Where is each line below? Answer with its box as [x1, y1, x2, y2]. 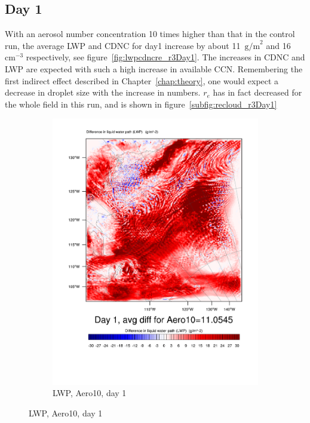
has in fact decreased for [213, 86, 302, 99]
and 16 [266, 39, 291, 51]
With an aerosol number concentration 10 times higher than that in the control [5, 27, 295, 40]
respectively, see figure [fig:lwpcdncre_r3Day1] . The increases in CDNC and [26, 51, 305, 63]
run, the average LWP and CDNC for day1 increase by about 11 [5, 39, 241, 51]
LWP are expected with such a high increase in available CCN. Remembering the [5, 62, 303, 75]
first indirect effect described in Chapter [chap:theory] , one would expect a [5, 74, 279, 87]
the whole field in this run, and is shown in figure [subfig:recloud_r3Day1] [5, 97, 277, 110]
